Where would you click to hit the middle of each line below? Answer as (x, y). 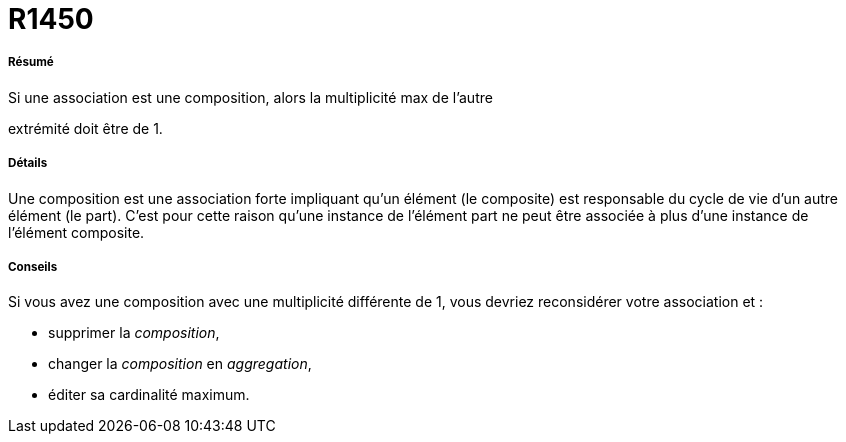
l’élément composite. (76, 232)
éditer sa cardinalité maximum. (149, 395)
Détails (28, 163)
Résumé (31, 62)
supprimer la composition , (134, 333)
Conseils (33, 266)
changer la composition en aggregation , (180, 364)
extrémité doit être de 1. (85, 128)
